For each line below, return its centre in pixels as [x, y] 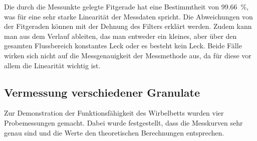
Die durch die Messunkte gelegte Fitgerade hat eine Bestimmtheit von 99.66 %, [126, 6]
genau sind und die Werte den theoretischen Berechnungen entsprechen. [114, 132]
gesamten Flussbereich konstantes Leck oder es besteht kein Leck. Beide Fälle [123, 46]
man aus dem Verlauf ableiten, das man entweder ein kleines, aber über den [120, 36]
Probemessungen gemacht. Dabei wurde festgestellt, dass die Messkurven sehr [123, 122]
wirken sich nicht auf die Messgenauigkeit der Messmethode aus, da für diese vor [128, 55]
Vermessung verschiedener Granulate [102, 92]
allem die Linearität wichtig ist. [52, 65]
